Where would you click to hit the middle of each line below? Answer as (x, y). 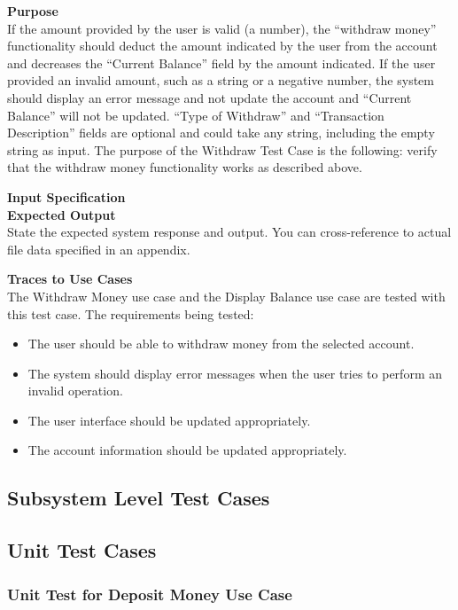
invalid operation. (75, 391)
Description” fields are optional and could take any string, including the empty (221, 133)
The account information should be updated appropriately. (187, 450)
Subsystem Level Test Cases (139, 498)
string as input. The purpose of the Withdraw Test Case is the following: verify (222, 149)
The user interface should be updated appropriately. (169, 420)
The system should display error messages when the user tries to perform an (235, 373)
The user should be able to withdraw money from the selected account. (221, 344)
